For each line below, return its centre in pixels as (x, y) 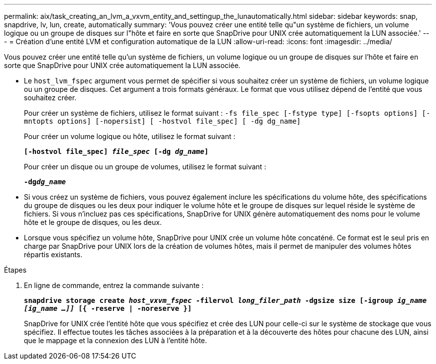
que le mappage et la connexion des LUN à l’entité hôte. (115, 340)
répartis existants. (53, 255)
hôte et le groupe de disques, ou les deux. (93, 222)
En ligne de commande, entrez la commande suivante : (114, 285)
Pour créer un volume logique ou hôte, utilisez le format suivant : (130, 136)
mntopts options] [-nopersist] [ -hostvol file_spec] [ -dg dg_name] (163, 121)
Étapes (15, 270)
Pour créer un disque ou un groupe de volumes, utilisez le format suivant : (145, 167)
